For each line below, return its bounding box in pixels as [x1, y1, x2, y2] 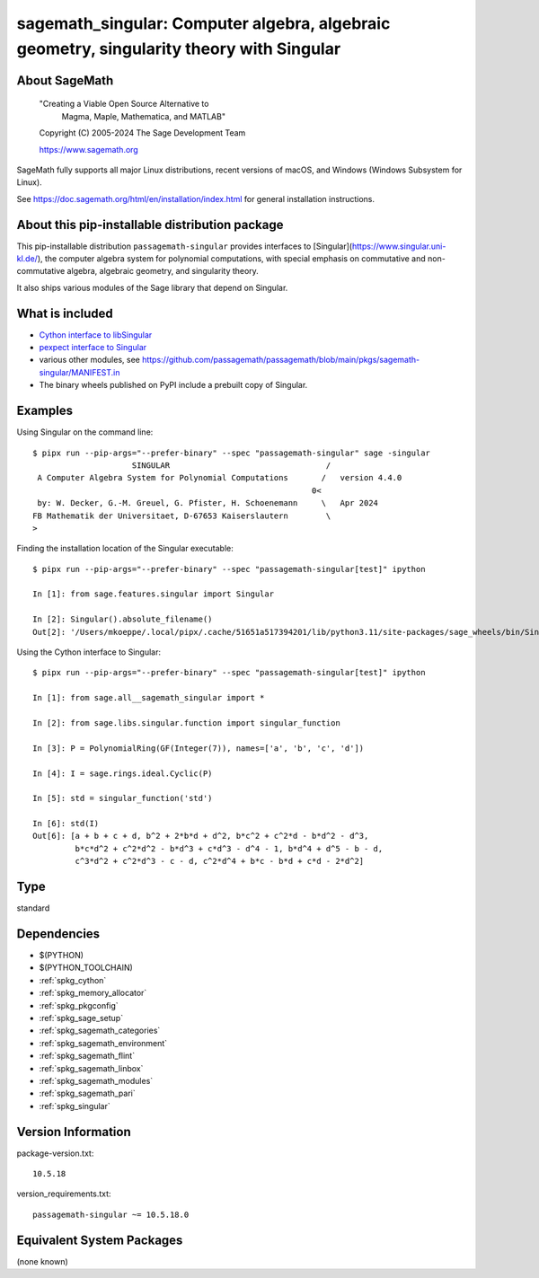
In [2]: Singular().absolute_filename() [32, 614, 213, 624]
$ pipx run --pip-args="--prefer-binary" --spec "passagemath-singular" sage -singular [32, 447, 431, 458]
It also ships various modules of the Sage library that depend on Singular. [16, 282, 288, 293]
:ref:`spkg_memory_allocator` [39, 988, 147, 999]
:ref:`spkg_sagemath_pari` [39, 1088, 136, 1099]
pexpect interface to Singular [39, 342, 147, 353]
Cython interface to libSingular [39, 329, 153, 340]
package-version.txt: [16, 1148, 94, 1159]
